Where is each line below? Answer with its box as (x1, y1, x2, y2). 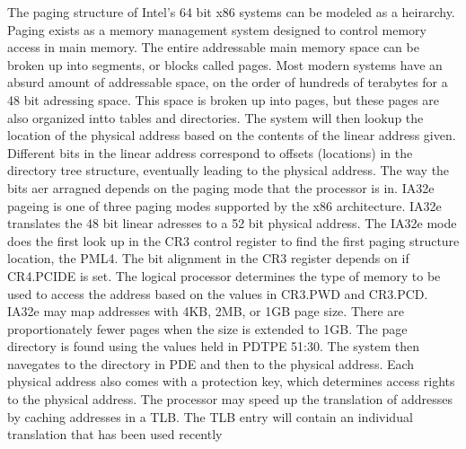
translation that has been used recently (7, 425, 223, 444)
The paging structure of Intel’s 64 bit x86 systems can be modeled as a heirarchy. (7, 3, 455, 21)
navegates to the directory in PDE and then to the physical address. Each (7, 354, 415, 373)
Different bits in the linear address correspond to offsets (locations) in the (7, 143, 413, 162)
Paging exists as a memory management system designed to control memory (7, 20, 426, 39)
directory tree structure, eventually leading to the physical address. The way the (7, 161, 450, 180)
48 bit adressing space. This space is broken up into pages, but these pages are (7, 90, 440, 109)
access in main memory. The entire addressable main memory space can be (7, 38, 419, 57)
